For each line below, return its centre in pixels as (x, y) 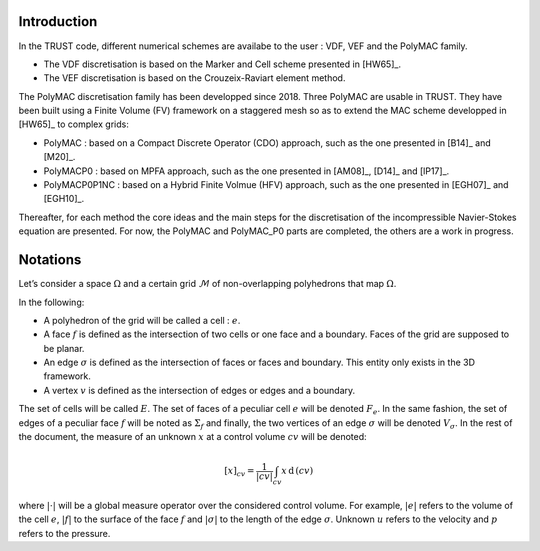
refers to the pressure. (64, 533)
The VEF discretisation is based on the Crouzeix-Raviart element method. (194, 78)
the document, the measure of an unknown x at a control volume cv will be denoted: (192, 437)
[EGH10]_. (64, 199)
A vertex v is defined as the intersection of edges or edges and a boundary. (199, 390)
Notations (50, 260)
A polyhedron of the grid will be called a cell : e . (142, 320)
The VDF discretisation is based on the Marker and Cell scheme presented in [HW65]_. (222, 64)
